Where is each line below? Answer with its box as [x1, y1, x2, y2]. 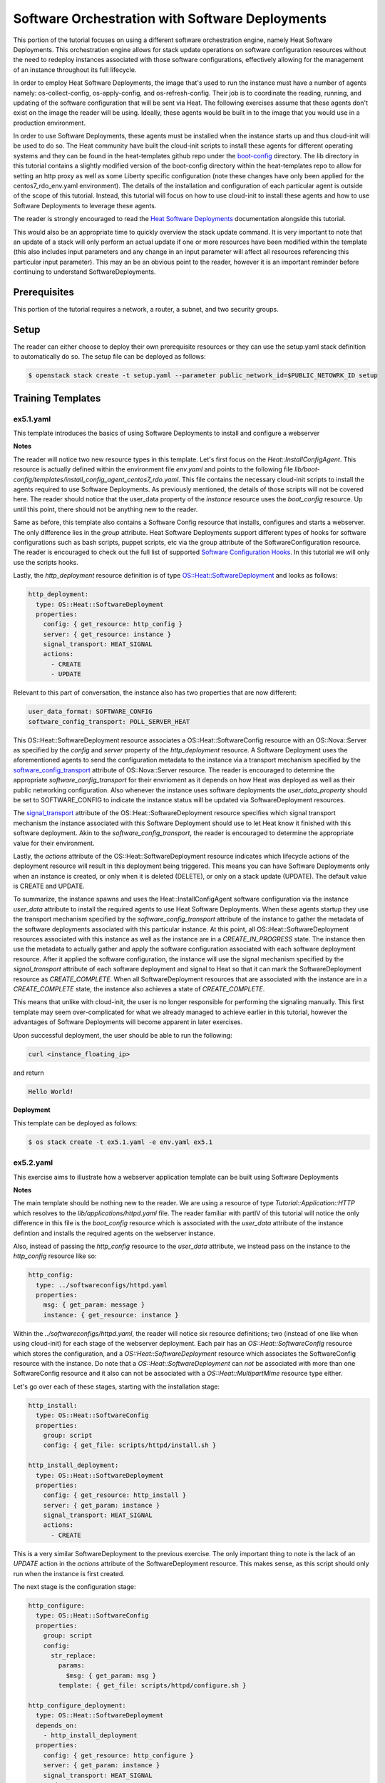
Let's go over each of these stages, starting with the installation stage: [13, 1382, 220, 1391]
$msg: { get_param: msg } [65, 1671, 157, 1680]
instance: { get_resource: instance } [43, 1311, 179, 1319]
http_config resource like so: [13, 1252, 97, 1260]
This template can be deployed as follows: [13, 1118, 138, 1127]
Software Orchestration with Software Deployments [13, 11, 327, 26]
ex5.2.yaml [13, 1158, 53, 1168]
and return [13, 1068, 44, 1077]
